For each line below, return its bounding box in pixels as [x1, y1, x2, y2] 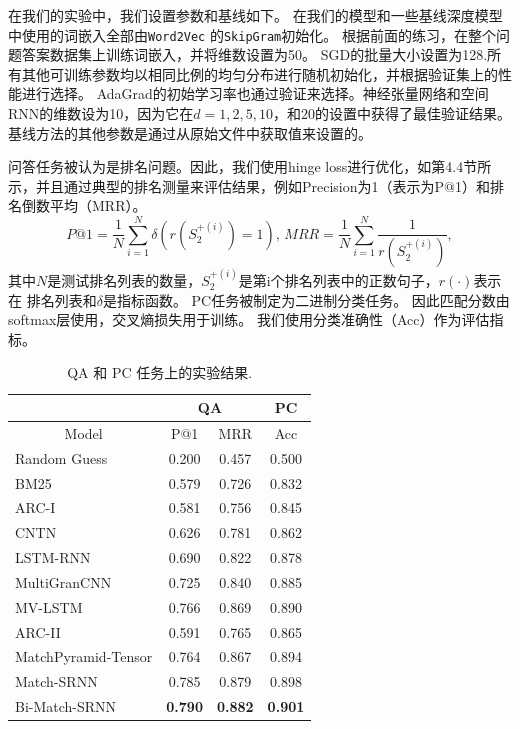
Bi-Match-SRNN [15, 696, 117, 717]
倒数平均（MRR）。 [21, 195, 147, 216]
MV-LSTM [15, 596, 83, 617]
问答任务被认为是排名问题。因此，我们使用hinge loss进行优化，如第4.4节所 [8, 156, 492, 177]
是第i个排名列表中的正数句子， [238, 270, 439, 291]
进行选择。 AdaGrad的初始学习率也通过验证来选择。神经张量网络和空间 [21, 83, 489, 104]
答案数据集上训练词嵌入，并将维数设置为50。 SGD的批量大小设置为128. [21, 44, 488, 65]
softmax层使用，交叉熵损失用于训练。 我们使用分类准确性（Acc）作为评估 [8, 309, 490, 330]
